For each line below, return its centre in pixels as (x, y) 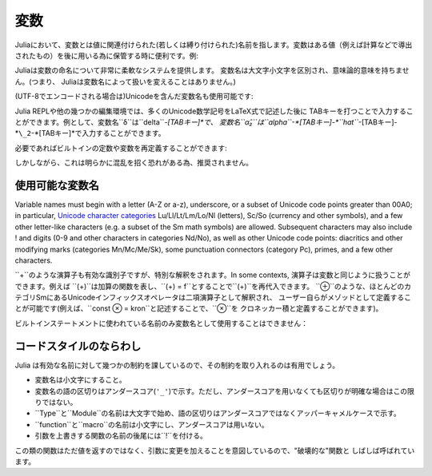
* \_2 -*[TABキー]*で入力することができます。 (90, 133)
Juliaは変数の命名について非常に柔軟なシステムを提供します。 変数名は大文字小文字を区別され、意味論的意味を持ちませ (212, 70)
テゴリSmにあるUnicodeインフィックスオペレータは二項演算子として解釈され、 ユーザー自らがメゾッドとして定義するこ (213, 297)
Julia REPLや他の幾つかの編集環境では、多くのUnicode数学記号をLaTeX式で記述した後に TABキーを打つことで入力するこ (214, 111)
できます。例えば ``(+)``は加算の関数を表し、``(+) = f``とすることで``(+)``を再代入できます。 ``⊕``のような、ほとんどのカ (213, 286)
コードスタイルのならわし (78, 346)
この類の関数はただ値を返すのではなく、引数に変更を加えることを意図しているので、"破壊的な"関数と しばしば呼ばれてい (215, 450)
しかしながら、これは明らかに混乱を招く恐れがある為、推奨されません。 (134, 163)
